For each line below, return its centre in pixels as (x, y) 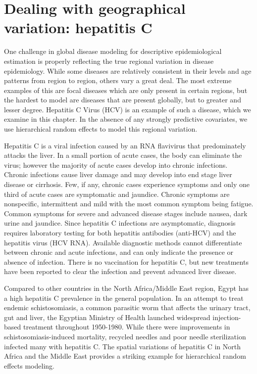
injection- (227, 317)
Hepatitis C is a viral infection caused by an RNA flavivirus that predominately (125, 145)
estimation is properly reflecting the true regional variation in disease (109, 61)
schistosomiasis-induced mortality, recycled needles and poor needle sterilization (125, 336)
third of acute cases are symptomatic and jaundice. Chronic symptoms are (117, 194)
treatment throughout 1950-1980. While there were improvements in (127, 327)
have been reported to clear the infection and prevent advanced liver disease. (120, 271)
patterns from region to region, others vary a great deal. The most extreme (118, 80)
